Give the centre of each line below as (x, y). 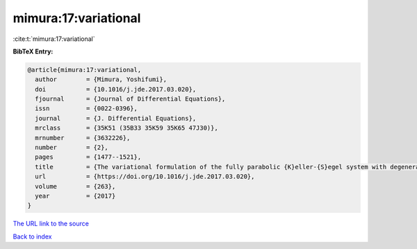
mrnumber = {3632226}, (83, 138)
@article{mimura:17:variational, (84, 70)
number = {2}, (72, 148)
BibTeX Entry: (33, 51)
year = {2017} (75, 196)
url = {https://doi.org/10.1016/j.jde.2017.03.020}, (145, 177)
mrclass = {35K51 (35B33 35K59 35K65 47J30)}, (126, 128)
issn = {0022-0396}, (87, 109)
